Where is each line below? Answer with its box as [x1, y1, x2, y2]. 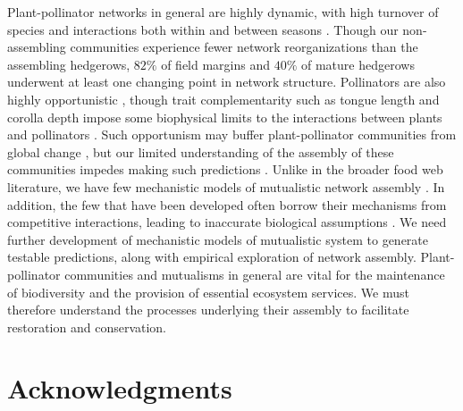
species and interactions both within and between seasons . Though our [7, 20, 399, 38]
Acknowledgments [7, 370, 232, 407]
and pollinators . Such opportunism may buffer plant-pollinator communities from [7, 125, 457, 144]
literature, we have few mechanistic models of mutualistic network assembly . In [7, 177, 445, 196]
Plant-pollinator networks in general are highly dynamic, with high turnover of [7, 3, 439, 21]
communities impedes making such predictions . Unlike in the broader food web [7, 160, 443, 179]
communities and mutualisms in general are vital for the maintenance [64, 264, 445, 283]
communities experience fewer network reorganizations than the [70, 38, 418, 56]
